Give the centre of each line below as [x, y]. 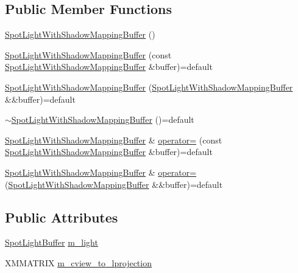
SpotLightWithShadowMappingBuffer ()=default [103, 119]
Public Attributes [62, 217]
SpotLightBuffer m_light [51, 242]
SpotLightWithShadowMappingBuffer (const [88, 54]
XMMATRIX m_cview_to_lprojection [78, 262]
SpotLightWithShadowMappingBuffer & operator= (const [114, 140]
